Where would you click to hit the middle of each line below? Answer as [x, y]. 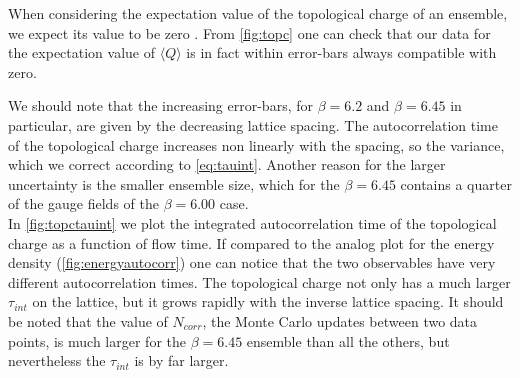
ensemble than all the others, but [348, 340]
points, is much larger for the [97, 340]
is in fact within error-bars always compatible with [341, 52]
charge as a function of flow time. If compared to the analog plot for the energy [251, 242]
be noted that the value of [88, 320]
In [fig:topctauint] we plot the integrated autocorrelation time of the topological [252, 222]
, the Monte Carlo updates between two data [340, 320]
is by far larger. [181, 360]
